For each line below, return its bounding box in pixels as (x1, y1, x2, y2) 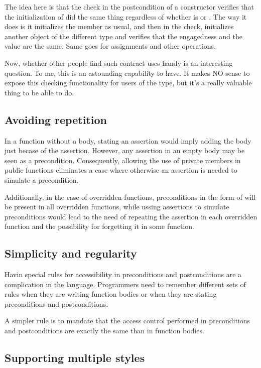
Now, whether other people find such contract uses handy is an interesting (5, 57, 233, 68)
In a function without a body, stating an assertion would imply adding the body (5, 135, 251, 146)
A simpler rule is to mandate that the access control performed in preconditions (5, 315, 250, 326)
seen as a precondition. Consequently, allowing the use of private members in (5, 155, 241, 165)
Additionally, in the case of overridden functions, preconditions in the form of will (5, 191, 256, 202)
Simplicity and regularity (5, 246, 137, 261)
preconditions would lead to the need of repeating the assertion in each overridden (5, 211, 257, 221)
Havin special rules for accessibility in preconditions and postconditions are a (5, 269, 242, 280)
